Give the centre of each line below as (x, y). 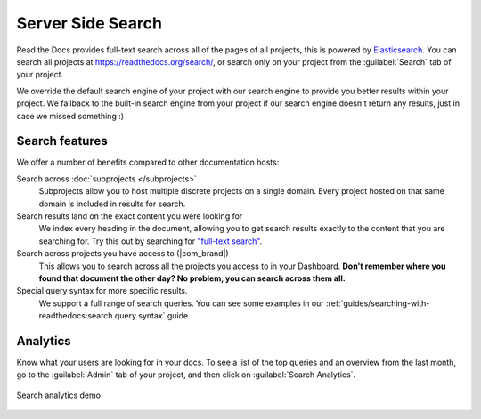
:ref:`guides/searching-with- (378, 303)
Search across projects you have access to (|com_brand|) (122, 254)
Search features (62, 141)
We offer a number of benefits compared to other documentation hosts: (148, 162)
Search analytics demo (59, 395)
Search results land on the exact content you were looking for (130, 216)
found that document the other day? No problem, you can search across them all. (192, 278)
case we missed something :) (70, 116)
